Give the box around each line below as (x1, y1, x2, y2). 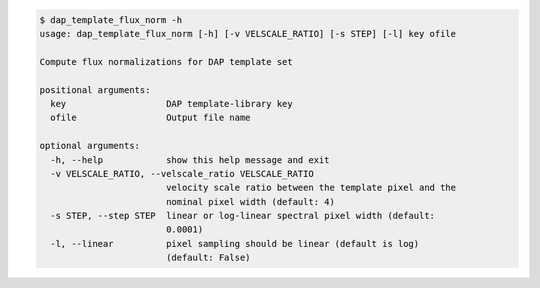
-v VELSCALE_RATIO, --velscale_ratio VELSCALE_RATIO (50, 168, 314, 179)
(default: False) (165, 252, 251, 264)
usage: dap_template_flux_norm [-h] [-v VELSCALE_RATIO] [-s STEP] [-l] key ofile (39, 28, 457, 39)
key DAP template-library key (50, 98, 294, 109)
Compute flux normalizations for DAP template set (39, 56, 294, 67)
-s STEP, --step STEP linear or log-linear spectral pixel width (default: (50, 210, 435, 222)
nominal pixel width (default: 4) (165, 196, 335, 207)
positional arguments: (39, 84, 151, 95)
